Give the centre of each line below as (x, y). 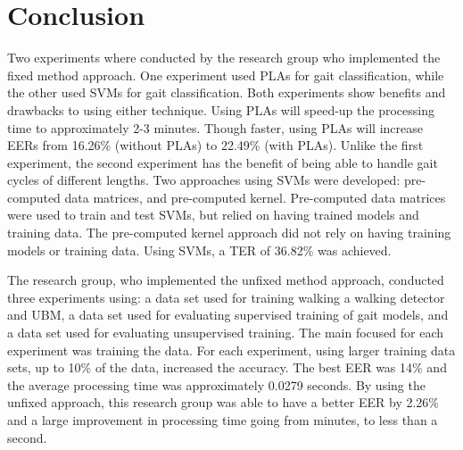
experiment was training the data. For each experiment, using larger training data (231, 350)
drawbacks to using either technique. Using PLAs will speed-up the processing (221, 109)
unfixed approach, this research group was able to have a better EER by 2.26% (223, 402)
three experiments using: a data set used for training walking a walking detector (226, 297)
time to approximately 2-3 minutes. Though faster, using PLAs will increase (215, 127)
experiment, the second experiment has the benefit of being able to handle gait (223, 162)
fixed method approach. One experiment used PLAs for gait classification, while (226, 75)
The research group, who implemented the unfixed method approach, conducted (226, 280)
